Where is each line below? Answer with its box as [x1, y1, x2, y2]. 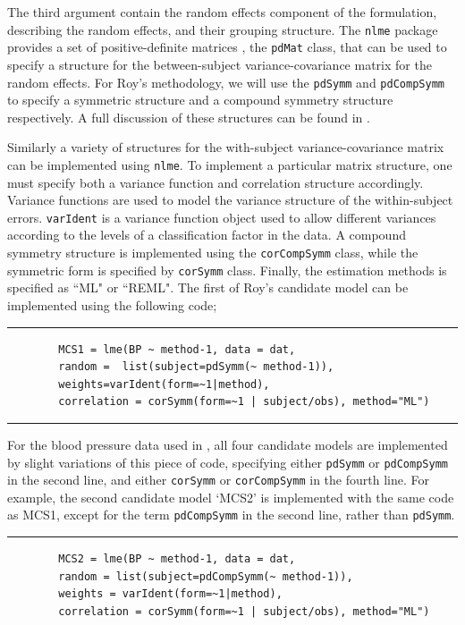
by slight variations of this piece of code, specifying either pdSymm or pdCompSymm [7, 452, 448, 471]
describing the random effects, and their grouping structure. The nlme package [7, 20, 438, 38]
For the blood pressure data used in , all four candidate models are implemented [7, 435, 448, 453]
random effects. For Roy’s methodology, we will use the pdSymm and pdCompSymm [7, 72, 444, 91]
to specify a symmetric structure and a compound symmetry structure [7, 90, 393, 109]
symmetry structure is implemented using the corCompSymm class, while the [7, 243, 418, 262]
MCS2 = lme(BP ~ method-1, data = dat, [58, 553, 296, 566]
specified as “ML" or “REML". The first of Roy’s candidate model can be [7, 278, 409, 297]
